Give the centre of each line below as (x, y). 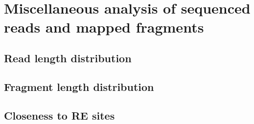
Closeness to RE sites (59, 115)
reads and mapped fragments (104, 27)
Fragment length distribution (79, 86)
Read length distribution (68, 58)
